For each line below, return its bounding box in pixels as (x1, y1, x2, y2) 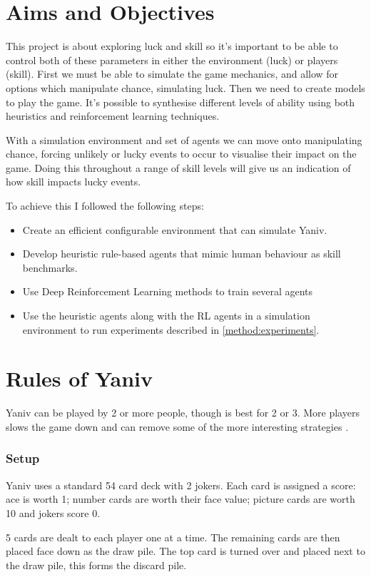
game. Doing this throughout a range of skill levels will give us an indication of (6, 160, 351, 175)
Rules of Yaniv (6, 364, 153, 393)
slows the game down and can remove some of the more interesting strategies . (6, 419, 349, 434)
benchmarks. (22, 260, 78, 275)
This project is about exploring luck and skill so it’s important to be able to (6, 39, 338, 53)
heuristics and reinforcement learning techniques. (6, 108, 220, 123)
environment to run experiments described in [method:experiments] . (22, 322, 320, 337)
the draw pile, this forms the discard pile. (6, 557, 187, 572)
